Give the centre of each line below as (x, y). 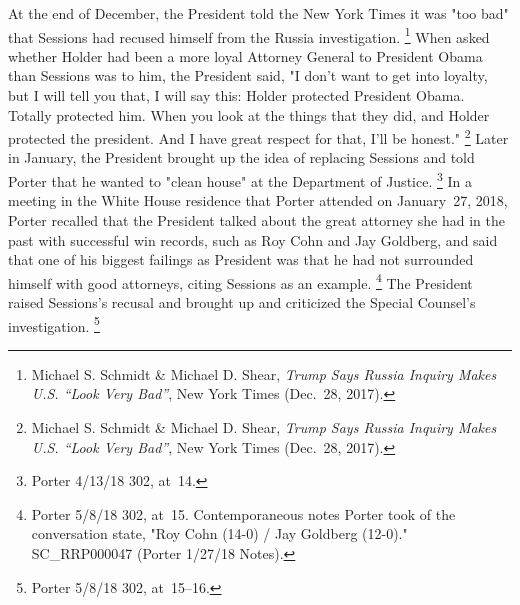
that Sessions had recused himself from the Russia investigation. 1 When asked (249, 35)
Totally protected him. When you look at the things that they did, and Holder (249, 114)
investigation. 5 (54, 324)
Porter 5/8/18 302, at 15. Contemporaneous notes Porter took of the (243, 513)
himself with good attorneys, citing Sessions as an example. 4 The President (240, 281)
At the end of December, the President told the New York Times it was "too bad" (258, 13)
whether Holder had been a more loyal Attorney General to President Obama (245, 55)
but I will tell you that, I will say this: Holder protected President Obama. (236, 95)
